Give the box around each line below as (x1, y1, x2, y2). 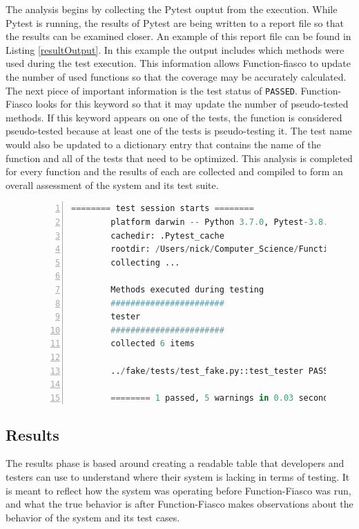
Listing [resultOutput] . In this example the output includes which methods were (6, 42, 345, 57)
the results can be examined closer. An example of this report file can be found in (6, 29, 351, 43)
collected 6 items (110, 339, 195, 349)
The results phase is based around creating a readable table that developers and (6, 456, 345, 470)
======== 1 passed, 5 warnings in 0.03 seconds (110, 392, 333, 403)
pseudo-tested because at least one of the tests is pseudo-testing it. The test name (6, 123, 352, 138)
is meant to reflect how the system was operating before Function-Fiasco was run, (6, 483, 351, 497)
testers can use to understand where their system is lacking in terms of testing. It (6, 470, 350, 484)
